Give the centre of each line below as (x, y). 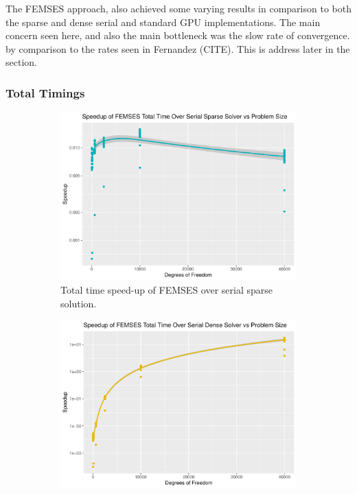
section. (21, 62)
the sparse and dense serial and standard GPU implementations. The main (163, 22)
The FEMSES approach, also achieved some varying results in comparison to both (178, 8)
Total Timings (45, 92)
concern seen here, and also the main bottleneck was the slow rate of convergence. (178, 35)
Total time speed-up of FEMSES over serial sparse (167, 290)
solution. (79, 303)
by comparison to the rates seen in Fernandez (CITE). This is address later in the (178, 48)
